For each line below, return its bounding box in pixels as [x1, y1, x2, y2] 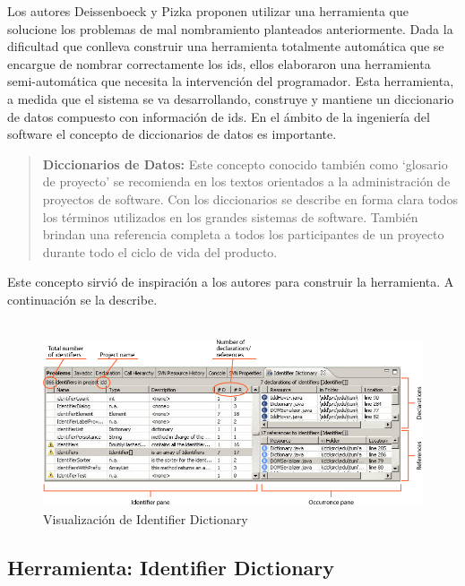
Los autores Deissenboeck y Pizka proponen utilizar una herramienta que [7, 2, 409, 20]
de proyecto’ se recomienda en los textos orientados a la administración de [42, 172, 451, 191]
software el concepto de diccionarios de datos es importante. [7, 125, 337, 143]
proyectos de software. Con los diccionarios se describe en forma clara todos [42, 189, 458, 208]
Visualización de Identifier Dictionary [43, 509, 248, 528]
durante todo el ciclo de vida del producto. [42, 242, 278, 261]
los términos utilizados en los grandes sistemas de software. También [42, 207, 418, 226]
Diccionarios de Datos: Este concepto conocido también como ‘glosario [42, 154, 448, 173]
